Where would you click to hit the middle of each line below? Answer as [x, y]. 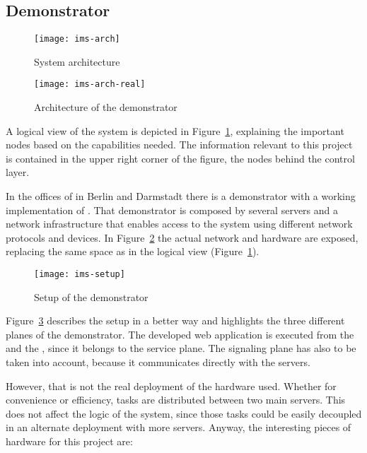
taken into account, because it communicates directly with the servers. [158, 362]
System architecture [77, 61]
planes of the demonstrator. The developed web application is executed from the [180, 334]
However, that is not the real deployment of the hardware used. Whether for [171, 386]
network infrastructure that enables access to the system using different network [179, 224]
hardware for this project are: [69, 441]
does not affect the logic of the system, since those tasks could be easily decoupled [184, 413]
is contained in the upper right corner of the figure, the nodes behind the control [180, 158]
